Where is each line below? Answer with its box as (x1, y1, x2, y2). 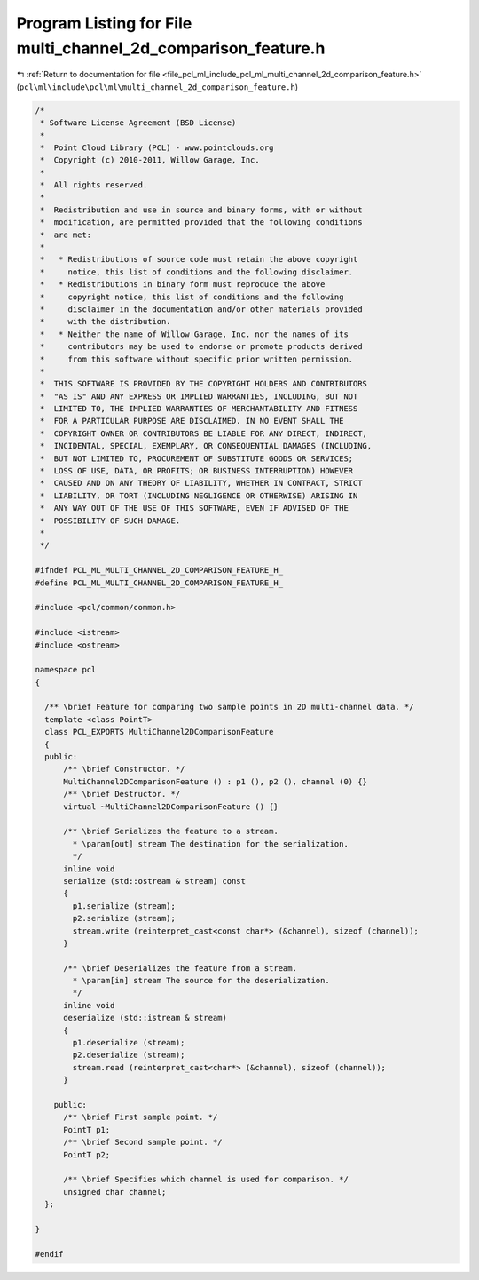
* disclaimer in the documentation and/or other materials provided (40, 304, 363, 314)
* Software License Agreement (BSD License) (40, 118, 237, 128)
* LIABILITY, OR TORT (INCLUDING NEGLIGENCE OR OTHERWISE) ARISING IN (40, 490, 358, 501)
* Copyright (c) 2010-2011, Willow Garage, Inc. (40, 155, 261, 165)
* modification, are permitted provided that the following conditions (40, 218, 363, 227)
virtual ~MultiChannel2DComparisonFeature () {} (63, 801, 279, 812)
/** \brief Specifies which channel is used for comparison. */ (63, 1174, 349, 1185)
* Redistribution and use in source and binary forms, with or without (40, 204, 363, 215)
